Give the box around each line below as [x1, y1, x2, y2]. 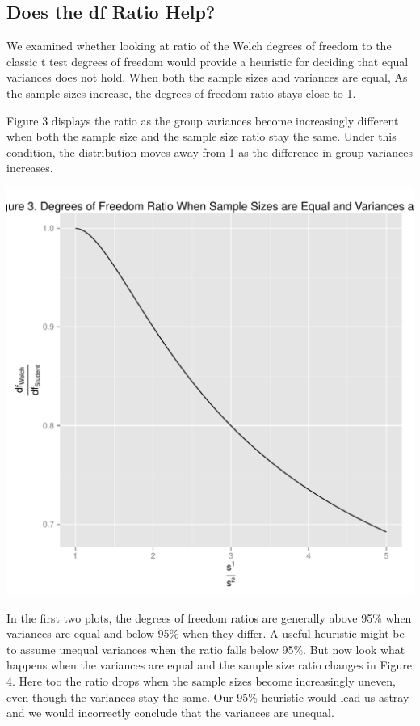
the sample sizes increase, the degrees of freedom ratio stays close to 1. [6, 84, 356, 101]
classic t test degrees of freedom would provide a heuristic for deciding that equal [6, 53, 409, 70]
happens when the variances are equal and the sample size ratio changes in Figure [6, 656, 412, 673]
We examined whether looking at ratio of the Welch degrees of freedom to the [6, 37, 392, 54]
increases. [6, 159, 53, 176]
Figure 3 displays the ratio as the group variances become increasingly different [6, 112, 399, 129]
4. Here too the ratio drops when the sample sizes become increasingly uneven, [6, 672, 396, 689]
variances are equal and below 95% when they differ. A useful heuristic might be [6, 625, 405, 642]
